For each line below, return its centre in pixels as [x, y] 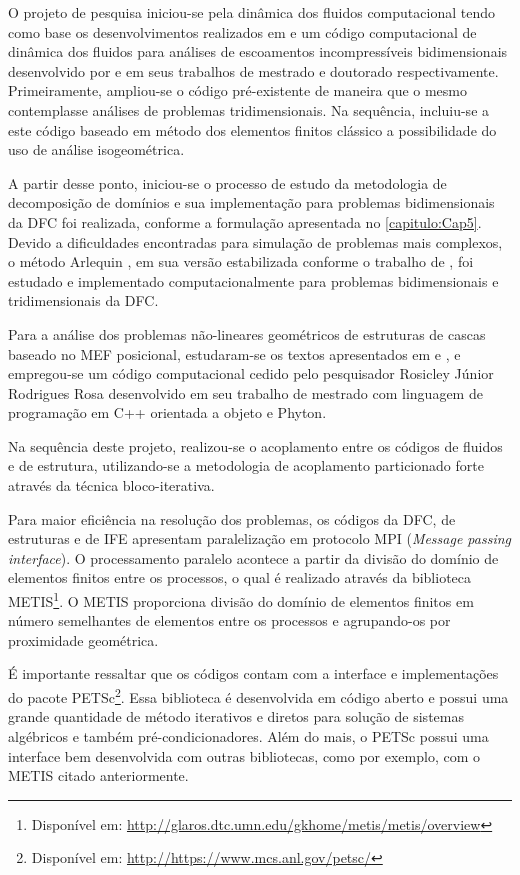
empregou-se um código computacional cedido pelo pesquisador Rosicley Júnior [251, 373]
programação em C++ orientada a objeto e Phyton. [167, 412]
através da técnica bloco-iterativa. [111, 485]
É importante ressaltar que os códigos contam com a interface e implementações [253, 673]
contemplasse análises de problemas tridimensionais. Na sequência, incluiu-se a [249, 109]
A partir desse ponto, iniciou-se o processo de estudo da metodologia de [227, 182]
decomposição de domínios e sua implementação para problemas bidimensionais [251, 202]
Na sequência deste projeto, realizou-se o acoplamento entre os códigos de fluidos [255, 445]
